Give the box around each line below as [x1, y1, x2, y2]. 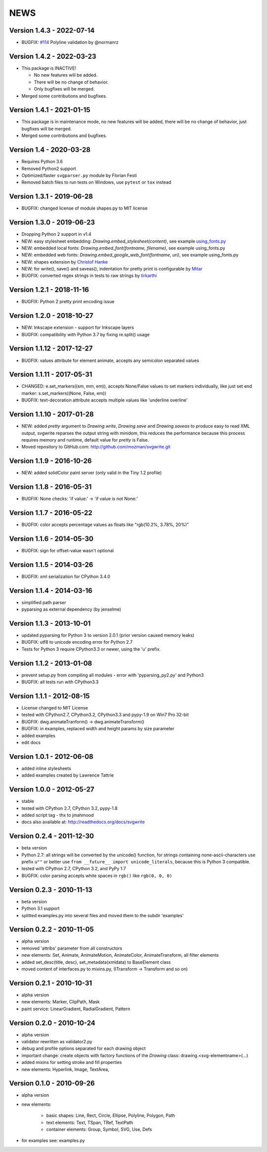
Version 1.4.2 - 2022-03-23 [9, 52, 96, 60]
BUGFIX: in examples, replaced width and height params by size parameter [21, 726, 175, 732]
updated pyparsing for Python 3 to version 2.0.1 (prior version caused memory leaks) [21, 632, 195, 638]
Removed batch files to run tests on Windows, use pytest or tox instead [21, 179, 172, 185]
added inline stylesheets [21, 765, 72, 771]
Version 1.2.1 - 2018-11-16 [9, 286, 89, 294]
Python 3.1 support [21, 905, 60, 912]
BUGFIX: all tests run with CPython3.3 [21, 679, 99, 685]
